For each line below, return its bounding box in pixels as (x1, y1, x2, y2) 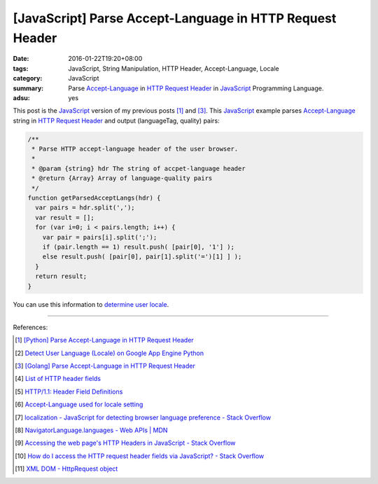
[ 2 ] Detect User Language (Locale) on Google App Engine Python (15, 349, 204, 357)
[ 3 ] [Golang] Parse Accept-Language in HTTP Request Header (15, 361, 195, 371)
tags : (13, 64, 29, 73)
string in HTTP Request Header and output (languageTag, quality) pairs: (13, 116, 220, 125)
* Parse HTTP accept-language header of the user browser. (31, 145, 239, 153)
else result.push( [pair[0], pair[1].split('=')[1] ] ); (42, 253, 242, 261)
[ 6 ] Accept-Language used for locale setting (15, 400, 143, 409)
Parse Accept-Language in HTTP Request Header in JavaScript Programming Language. (68, 84, 324, 92)
